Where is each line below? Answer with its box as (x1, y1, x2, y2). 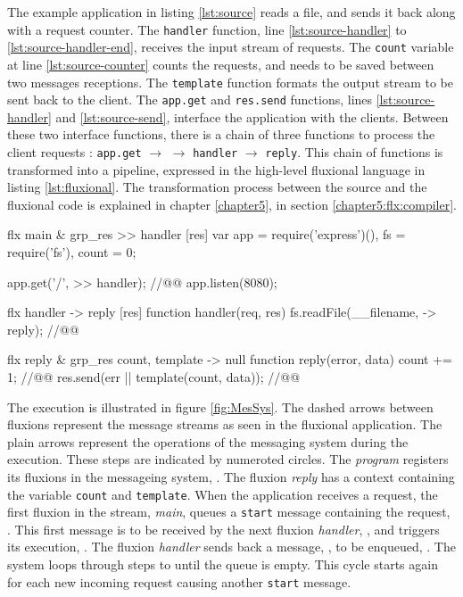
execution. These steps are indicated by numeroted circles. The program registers (7, 450, 449, 468)
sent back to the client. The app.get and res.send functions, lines (7, 90, 373, 109)
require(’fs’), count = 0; (7, 243, 136, 261)
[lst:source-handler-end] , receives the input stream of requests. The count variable (7, 37, 454, 56)
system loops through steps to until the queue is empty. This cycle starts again (7, 555, 438, 574)
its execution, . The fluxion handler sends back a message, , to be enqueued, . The (7, 537, 456, 556)
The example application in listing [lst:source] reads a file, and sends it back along (7, 3, 456, 21)
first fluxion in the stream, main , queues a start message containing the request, (7, 502, 451, 521)
